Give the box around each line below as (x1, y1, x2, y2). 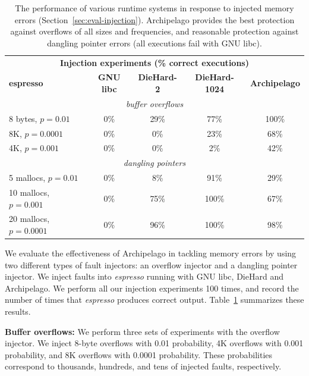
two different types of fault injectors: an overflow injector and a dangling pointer (5, 258, 298, 271)
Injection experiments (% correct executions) (60, 56, 249, 68)
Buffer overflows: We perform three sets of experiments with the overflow (5, 325, 280, 337)
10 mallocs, (9, 186, 50, 198)
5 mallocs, (9, 171, 46, 184)
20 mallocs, (9, 212, 50, 225)
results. (5, 305, 31, 318)
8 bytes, (9, 112, 37, 124)
